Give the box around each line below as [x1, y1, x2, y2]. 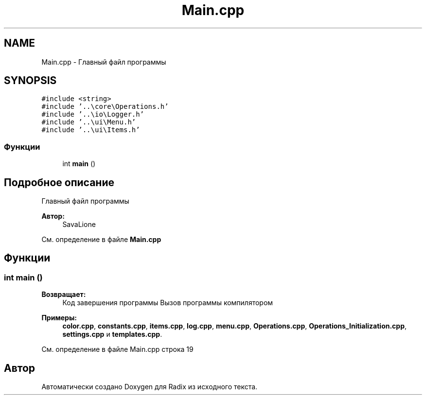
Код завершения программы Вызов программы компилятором [62, 298, 273, 307]
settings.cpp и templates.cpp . [62, 330, 162, 339]
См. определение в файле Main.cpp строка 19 [41, 345, 194, 354]
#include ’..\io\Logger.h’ [41, 110, 144, 119]
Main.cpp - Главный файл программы [41, 57, 166, 66]
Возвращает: [41, 290, 86, 299]
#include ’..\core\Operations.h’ [41, 103, 169, 111]
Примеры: [41, 313, 77, 322]
